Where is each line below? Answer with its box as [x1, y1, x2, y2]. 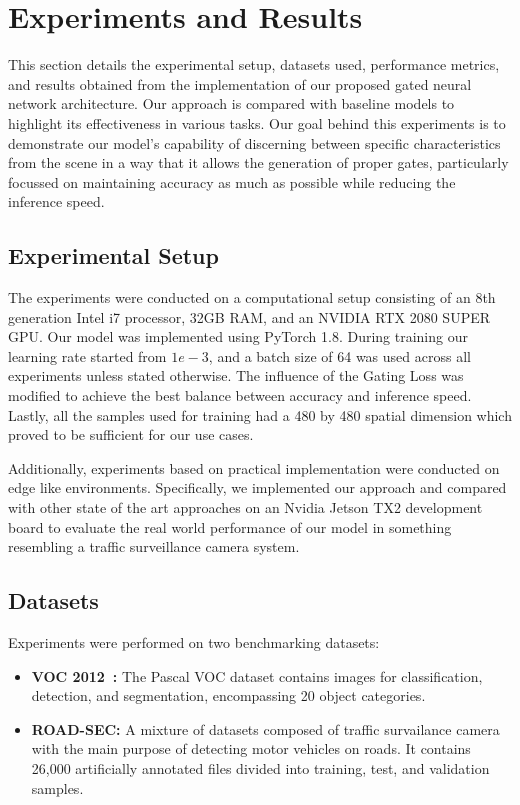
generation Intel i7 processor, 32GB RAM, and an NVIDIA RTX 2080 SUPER [8, 306, 491, 327]
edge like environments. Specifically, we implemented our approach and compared [8, 477, 507, 498]
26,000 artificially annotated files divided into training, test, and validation [31, 757, 490, 778]
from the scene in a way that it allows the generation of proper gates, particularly [8, 152, 509, 173]
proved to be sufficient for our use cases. [8, 424, 254, 445]
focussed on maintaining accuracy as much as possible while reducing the [8, 171, 456, 192]
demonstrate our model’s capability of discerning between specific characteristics [8, 132, 501, 153]
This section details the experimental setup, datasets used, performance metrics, [8, 54, 500, 75]
